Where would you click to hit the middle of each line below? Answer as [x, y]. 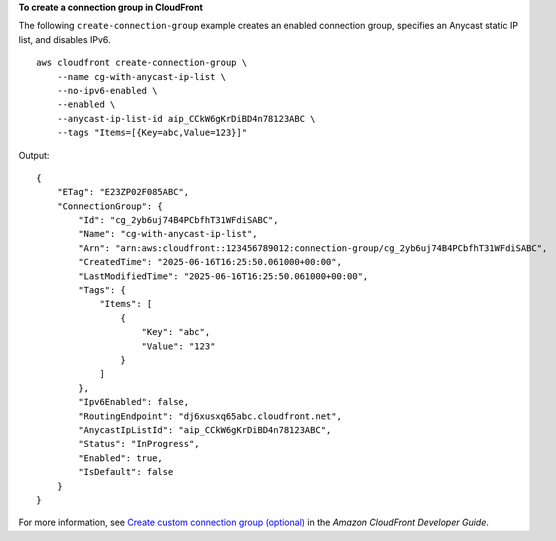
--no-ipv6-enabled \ [107, 90]
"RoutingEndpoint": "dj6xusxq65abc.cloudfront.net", [210, 416]
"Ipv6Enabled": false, [134, 402]
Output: [34, 155]
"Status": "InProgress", [139, 444]
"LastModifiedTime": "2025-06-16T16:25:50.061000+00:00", [223, 276]
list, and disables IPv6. [64, 39]
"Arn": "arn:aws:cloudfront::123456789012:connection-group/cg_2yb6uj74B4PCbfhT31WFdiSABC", [313, 248]
